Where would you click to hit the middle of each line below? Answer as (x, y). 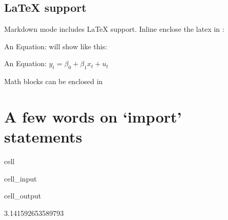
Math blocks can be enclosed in (53, 81)
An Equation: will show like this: (56, 46)
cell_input (21, 178)
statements (43, 137)
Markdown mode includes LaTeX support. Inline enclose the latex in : (114, 29)
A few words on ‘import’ (93, 116)
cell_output (23, 196)
